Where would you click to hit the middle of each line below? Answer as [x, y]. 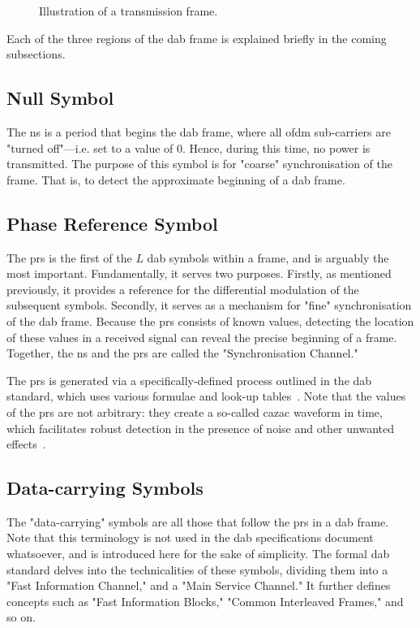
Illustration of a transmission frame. [129, 11]
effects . [26, 444]
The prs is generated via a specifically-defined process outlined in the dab [189, 380]
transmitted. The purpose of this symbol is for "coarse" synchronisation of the [200, 164]
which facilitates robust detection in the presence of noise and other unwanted [200, 428]
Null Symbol [60, 98]
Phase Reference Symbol [112, 223]
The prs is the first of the [69, 257]
